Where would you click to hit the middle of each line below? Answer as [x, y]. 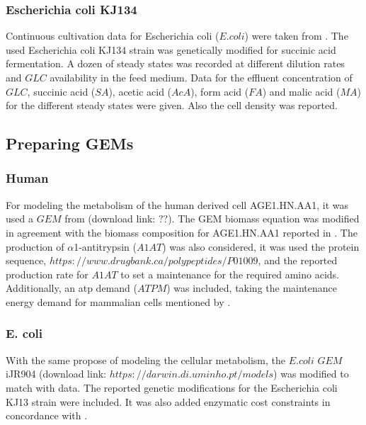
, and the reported [298, 260]
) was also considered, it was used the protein [261, 246]
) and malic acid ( [301, 91]
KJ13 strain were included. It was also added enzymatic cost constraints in [168, 401]
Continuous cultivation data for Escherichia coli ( [113, 36]
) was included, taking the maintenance [252, 288]
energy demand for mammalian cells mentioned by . [118, 301]
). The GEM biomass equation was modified [264, 219]
